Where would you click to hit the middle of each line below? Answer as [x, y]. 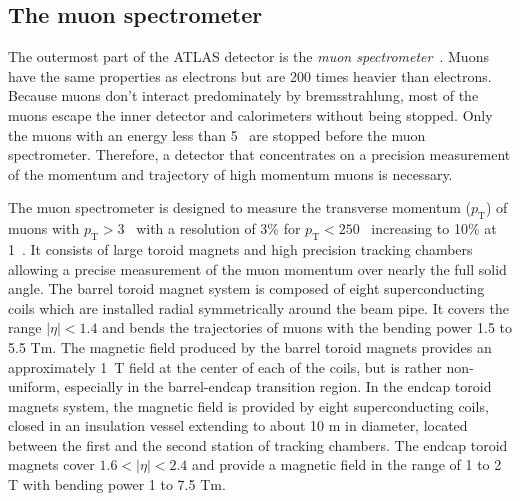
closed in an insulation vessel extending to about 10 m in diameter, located [238, 425]
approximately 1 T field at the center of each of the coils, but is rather [225, 366]
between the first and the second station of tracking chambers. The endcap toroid [258, 444]
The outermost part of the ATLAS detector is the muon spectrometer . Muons [248, 56]
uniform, [34, 386]
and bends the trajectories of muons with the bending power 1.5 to [307, 327]
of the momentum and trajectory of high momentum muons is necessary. [230, 173]
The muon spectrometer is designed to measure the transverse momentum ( [239, 207]
